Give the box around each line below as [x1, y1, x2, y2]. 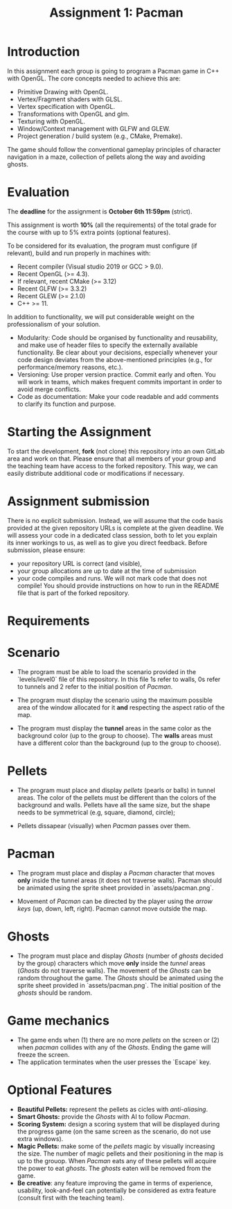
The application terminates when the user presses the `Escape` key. [17, 1058, 211, 1066]
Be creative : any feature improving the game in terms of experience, [17, 1178, 213, 1187]
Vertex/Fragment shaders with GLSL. [17, 95, 123, 103]
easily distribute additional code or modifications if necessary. [7, 469, 185, 477]
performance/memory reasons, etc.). [17, 363, 123, 371]
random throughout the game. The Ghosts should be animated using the [17, 973, 224, 982]
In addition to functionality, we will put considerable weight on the [7, 312, 195, 320]
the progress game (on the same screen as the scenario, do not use [17, 1127, 211, 1135]
